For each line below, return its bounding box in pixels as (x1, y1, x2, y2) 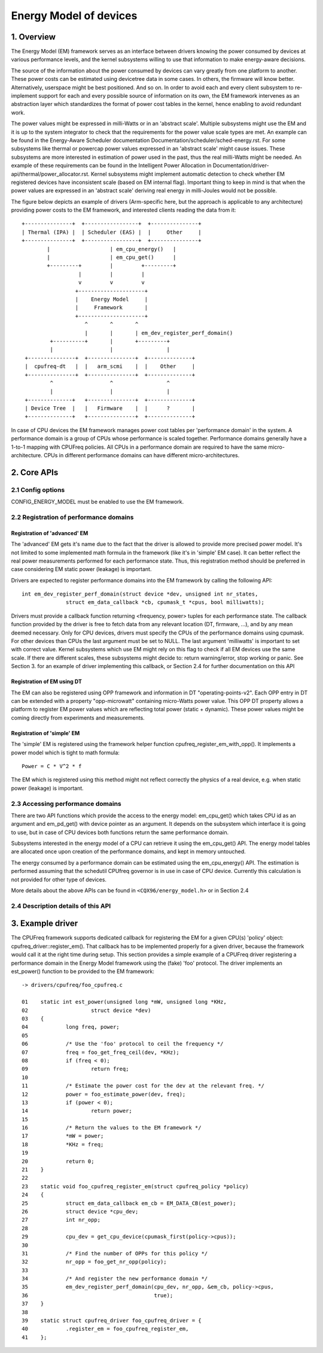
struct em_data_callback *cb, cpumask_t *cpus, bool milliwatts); (66, 599, 265, 606)
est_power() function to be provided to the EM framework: (11, 968, 155, 975)
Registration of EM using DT (11, 678, 82, 685)
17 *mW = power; (22, 1132, 104, 1140)
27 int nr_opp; (22, 1216, 101, 1224)
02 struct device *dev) (22, 1007, 151, 1014)
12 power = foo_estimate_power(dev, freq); (22, 1091, 186, 1098)
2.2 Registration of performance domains (11, 513, 134, 521)
